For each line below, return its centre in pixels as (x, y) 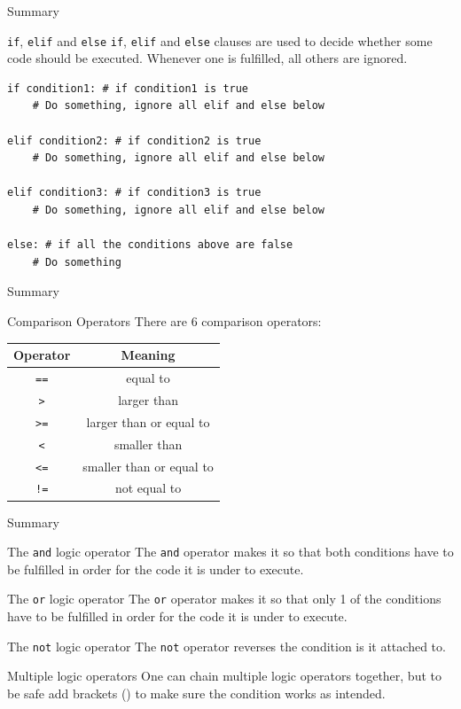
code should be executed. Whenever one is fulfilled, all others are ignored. (207, 58)
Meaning (148, 355)
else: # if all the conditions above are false (150, 245)
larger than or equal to (148, 421)
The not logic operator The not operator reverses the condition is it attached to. (227, 646)
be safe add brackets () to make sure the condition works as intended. (196, 693)
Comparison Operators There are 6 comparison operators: (164, 320)
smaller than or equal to (148, 466)
